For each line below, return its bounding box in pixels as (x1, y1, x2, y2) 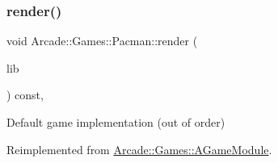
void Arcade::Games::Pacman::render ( (6, 32, 198, 49)
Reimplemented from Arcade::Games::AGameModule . (6, 140, 272, 157)
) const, (6, 86, 44, 103)
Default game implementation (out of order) (6, 114, 225, 130)
